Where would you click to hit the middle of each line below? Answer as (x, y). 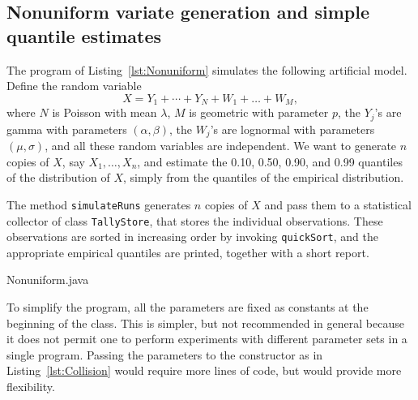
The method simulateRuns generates (99, 204)
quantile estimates (84, 35)
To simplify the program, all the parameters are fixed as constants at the (188, 307)
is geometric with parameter (259, 112)
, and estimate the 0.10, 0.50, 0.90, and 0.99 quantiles (270, 161)
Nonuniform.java (48, 280)
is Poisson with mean (104, 112)
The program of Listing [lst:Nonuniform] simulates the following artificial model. (207, 69)
